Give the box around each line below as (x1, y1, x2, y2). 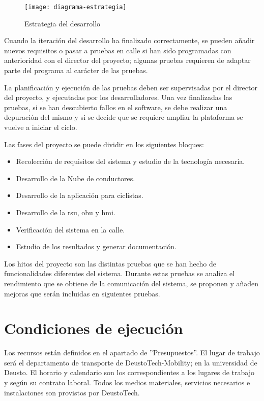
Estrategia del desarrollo (24, 18, 101, 28)
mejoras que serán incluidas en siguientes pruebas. (4, 288, 160, 298)
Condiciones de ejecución (4, 318, 183, 339)
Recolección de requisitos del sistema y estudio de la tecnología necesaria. (16, 156, 245, 166)
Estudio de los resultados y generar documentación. (16, 241, 177, 252)
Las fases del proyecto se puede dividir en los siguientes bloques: (4, 139, 204, 149)
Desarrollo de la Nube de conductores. (16, 173, 135, 183)
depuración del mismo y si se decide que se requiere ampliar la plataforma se (4, 112, 243, 122)
